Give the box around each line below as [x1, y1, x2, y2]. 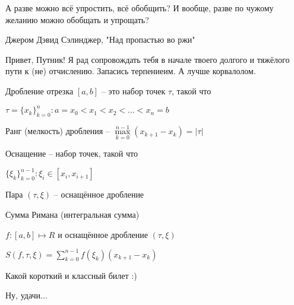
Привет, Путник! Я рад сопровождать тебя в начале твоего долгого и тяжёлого [5, 53, 290, 65]
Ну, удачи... [5, 289, 48, 301]
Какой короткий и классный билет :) [5, 269, 137, 281]
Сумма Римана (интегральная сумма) [5, 208, 140, 220]
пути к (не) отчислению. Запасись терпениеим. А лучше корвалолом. [5, 65, 256, 77]
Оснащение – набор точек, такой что [5, 147, 138, 160]
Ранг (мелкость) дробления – [5, 125, 110, 137]
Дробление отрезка [5, 84, 74, 97]
